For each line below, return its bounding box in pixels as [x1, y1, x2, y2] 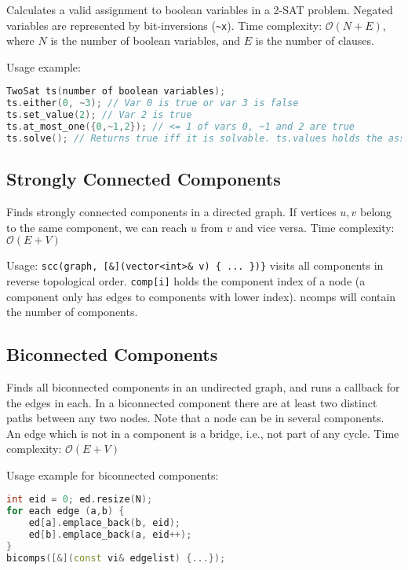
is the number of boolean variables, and [50, 32, 241, 49]
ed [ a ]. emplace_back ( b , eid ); [28, 517, 181, 529]
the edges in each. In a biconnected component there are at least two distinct [6, 394, 377, 410]
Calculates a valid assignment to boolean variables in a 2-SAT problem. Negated [6, 2, 393, 17]
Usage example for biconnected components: [6, 466, 219, 483]
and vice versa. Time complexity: [235, 219, 395, 235]
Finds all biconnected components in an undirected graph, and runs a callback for [6, 378, 400, 395]
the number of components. [6, 303, 138, 320]
